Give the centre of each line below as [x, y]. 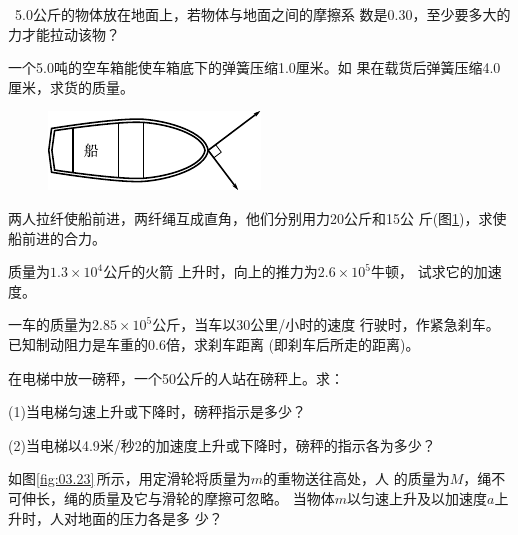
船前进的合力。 [57, 237]
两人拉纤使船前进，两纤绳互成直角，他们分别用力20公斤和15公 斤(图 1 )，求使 [257, 217]
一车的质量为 [50, 324]
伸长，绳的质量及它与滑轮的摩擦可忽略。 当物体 [178, 497]
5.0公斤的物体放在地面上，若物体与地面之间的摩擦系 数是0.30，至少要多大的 [262, 14]
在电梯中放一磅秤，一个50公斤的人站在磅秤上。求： [176, 377]
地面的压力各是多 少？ [150, 517]
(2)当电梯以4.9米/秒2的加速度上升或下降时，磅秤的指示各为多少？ [222, 444]
